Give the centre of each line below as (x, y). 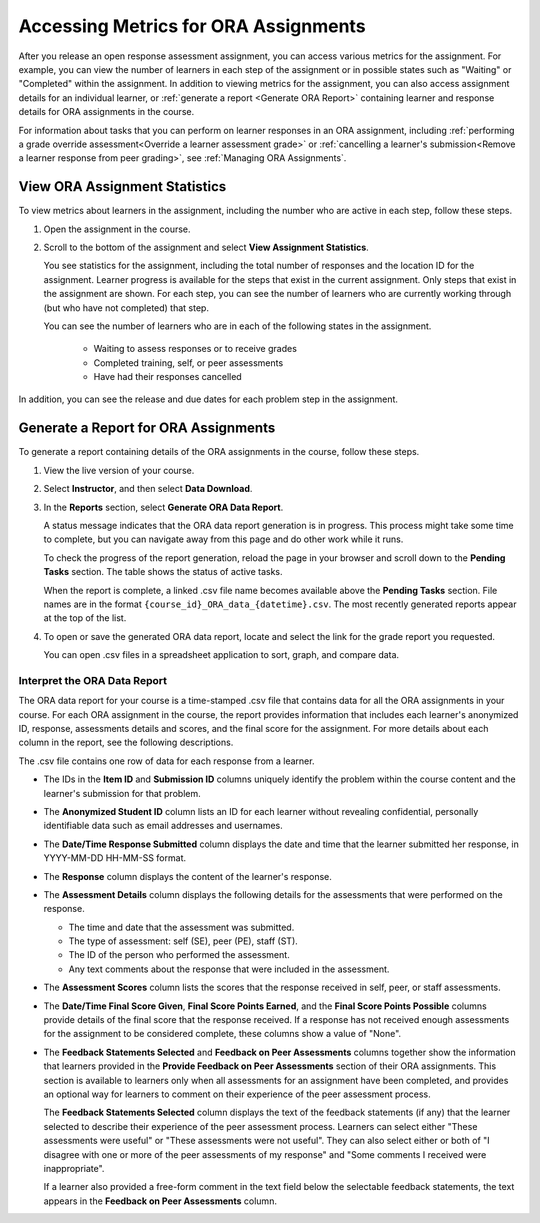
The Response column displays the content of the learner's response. (187, 876)
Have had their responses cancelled (167, 377)
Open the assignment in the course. (117, 229)
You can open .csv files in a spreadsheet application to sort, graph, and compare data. (221, 655)
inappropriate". (74, 1168)
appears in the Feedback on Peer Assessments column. (160, 1201)
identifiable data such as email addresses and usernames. (163, 826)
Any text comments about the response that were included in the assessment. (229, 969)
